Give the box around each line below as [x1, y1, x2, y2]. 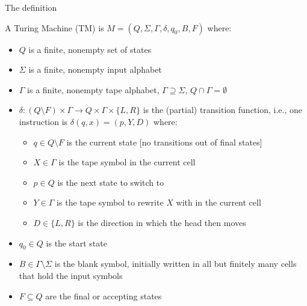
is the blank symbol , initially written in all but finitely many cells [54, 257, 297, 270]
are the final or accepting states [45, 289, 162, 302]
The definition [5, 1, 57, 13]
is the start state [46, 236, 107, 249]
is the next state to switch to [57, 176, 164, 188]
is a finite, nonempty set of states [28, 43, 152, 55]
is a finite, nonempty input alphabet [28, 63, 162, 76]
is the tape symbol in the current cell [58, 156, 196, 168]
